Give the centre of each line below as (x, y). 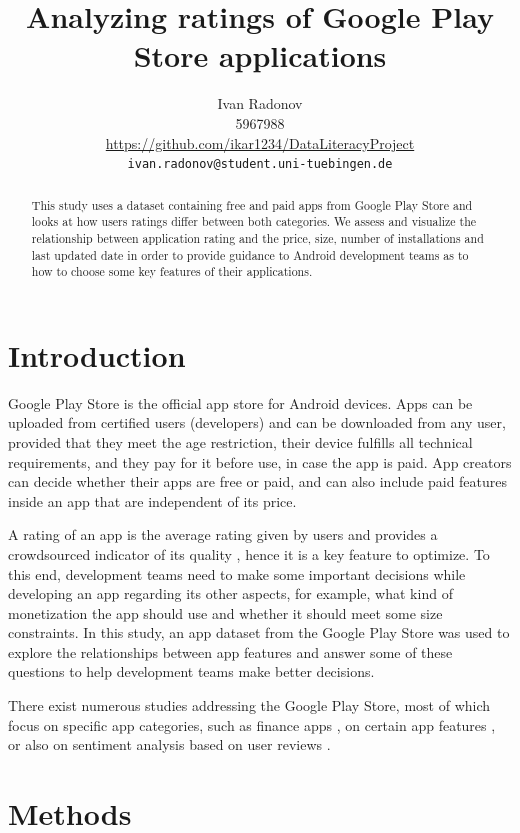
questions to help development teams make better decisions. (191, 671)
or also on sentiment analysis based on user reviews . (169, 744)
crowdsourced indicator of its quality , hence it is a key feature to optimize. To (249, 553)
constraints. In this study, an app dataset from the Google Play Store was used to (259, 632)
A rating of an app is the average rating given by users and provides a (223, 534)
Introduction (97, 354)
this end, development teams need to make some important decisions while (237, 573)
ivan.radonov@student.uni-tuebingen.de (260, 164)
